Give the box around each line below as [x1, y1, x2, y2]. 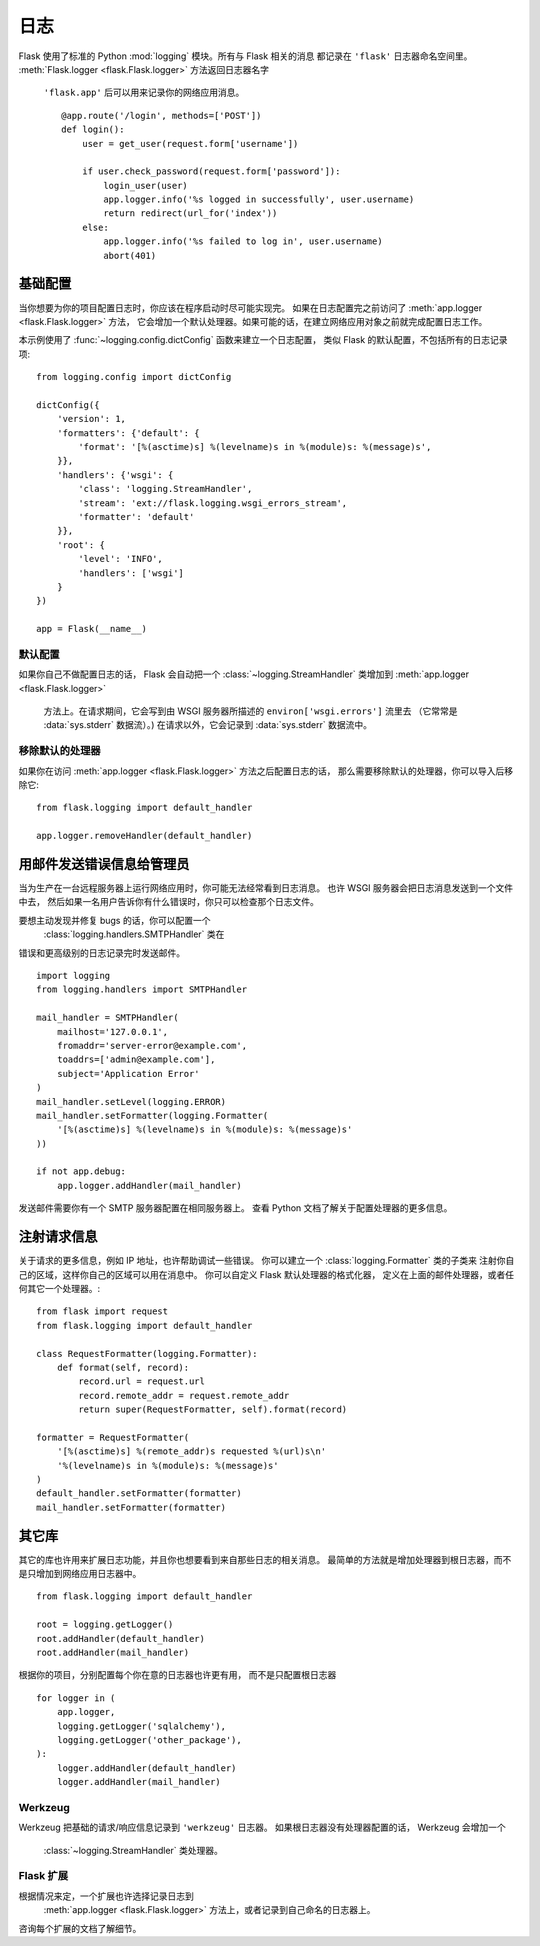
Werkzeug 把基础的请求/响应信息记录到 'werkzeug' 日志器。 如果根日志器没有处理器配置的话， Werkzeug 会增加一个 [18, 1821, 506, 1834]
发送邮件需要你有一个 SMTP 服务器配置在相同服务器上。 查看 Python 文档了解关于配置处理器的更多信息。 [18, 1202, 453, 1214]
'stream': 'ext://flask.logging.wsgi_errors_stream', [78, 497, 348, 509]
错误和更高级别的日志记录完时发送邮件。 [18, 946, 185, 959]
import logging [36, 970, 111, 981]
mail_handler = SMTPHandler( [36, 1012, 179, 1024]
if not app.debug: [36, 1166, 127, 1177]
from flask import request [36, 1306, 169, 1317]
